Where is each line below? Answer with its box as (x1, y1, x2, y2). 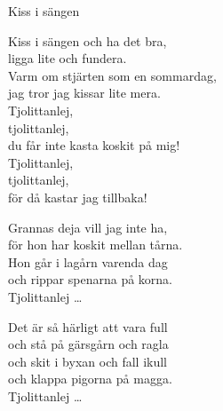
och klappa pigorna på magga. (8, 369, 172, 388)
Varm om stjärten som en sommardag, (8, 66, 217, 84)
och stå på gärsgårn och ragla (8, 335, 169, 353)
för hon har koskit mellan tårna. (8, 235, 183, 254)
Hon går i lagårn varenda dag (8, 252, 168, 271)
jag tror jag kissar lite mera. (8, 83, 161, 102)
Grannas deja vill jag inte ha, (8, 217, 168, 236)
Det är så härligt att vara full (8, 317, 168, 336)
